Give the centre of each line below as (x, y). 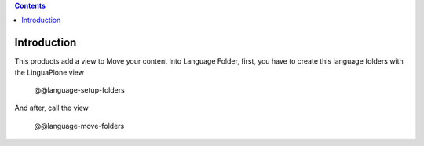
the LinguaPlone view (49, 72)
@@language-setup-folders (79, 90)
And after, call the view (52, 108)
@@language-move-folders (79, 126)
